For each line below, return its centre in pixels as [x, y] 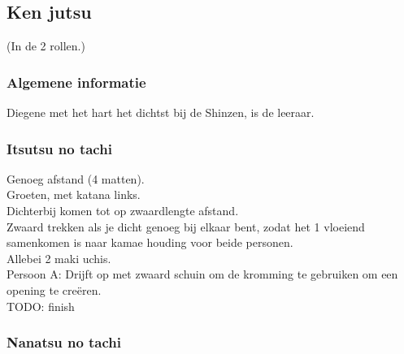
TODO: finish [41, 306]
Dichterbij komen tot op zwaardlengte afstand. [123, 211]
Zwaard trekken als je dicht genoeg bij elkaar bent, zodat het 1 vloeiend [186, 226]
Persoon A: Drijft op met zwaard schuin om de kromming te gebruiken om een [202, 274]
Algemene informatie [76, 82]
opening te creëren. [54, 289]
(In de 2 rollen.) [46, 46]
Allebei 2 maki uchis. [59, 258]
